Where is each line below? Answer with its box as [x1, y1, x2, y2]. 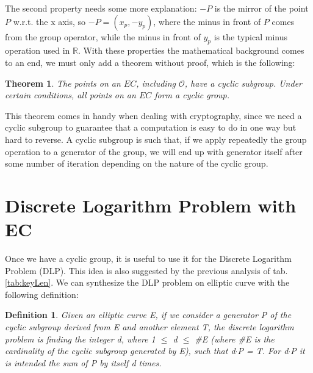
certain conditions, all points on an [5, 89, 136, 101]
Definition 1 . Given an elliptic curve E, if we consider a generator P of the [5, 308, 292, 321]
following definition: [5, 288, 79, 300]
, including [136, 76, 176, 89]
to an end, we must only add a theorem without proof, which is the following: [5, 56, 295, 68]
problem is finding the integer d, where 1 [5, 332, 156, 345]
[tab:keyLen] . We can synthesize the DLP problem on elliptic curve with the [5, 276, 290, 289]
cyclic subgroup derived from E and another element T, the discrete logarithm [5, 320, 294, 333]
